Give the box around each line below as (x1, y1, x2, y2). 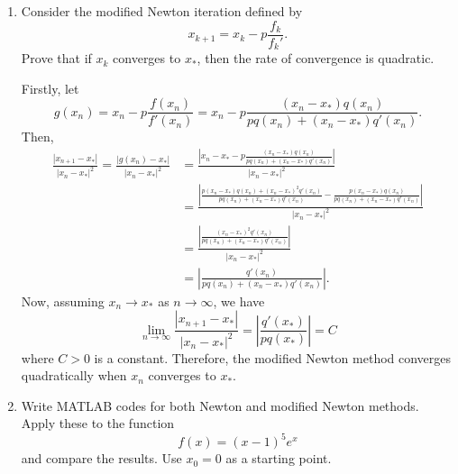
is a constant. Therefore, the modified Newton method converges (94, 348, 452, 367)
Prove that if (21, 49, 92, 68)
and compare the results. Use (21, 449, 182, 468)
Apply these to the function (21, 414, 175, 433)
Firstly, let (21, 78, 79, 97)
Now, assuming (21, 291, 105, 310)
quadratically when (21, 366, 127, 385)
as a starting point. (225, 449, 332, 468)
